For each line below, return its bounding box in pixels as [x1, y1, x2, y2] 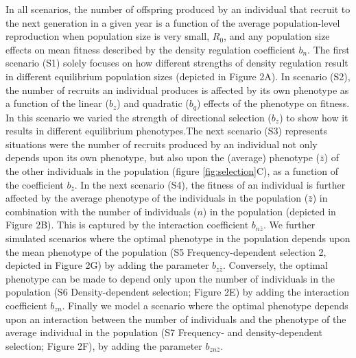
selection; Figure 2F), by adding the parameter [5, 338, 202, 353]
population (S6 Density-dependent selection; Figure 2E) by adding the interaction [5, 285, 349, 299]
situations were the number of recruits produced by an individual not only [5, 136, 318, 151]
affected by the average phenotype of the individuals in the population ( [5, 191, 309, 205]
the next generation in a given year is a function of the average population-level [5, 15, 340, 29]
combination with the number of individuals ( [5, 204, 198, 218]
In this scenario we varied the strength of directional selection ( [5, 110, 272, 124]
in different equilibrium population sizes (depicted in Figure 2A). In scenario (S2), [5, 69, 351, 83]
